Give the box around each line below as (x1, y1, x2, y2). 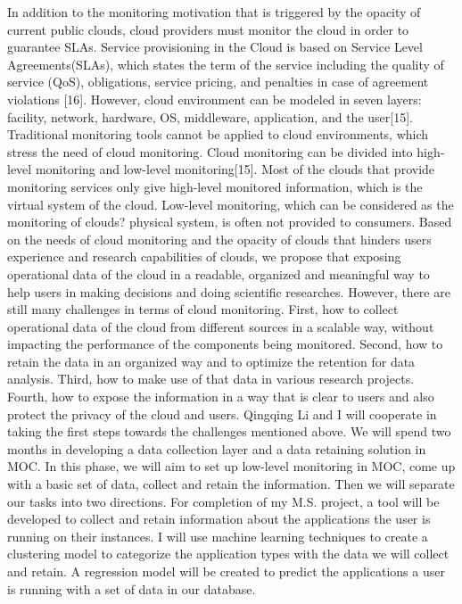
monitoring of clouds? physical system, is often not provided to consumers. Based (7, 212, 452, 231)
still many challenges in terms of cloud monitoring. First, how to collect (7, 300, 399, 319)
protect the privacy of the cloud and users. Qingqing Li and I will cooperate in (7, 404, 437, 423)
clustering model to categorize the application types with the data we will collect (7, 544, 450, 563)
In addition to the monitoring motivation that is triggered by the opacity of (7, 3, 421, 21)
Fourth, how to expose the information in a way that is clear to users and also (7, 387, 434, 406)
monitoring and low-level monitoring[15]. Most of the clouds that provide (35, 160, 435, 178)
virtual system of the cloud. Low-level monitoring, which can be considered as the (7, 194, 454, 213)
